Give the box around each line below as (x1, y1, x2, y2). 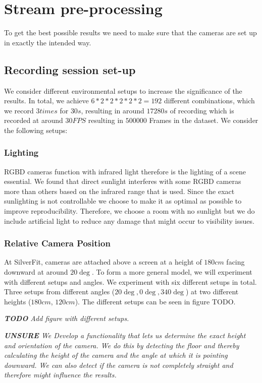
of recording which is (170, 105, 234, 115)
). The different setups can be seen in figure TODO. (75, 296, 236, 306)
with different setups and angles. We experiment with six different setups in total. (4, 276, 257, 287)
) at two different (186, 286, 239, 297)
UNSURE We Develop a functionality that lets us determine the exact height (4, 330, 246, 341)
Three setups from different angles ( (4, 286, 115, 297)
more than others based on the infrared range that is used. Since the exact (4, 185, 235, 196)
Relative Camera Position (4, 237, 111, 249)
